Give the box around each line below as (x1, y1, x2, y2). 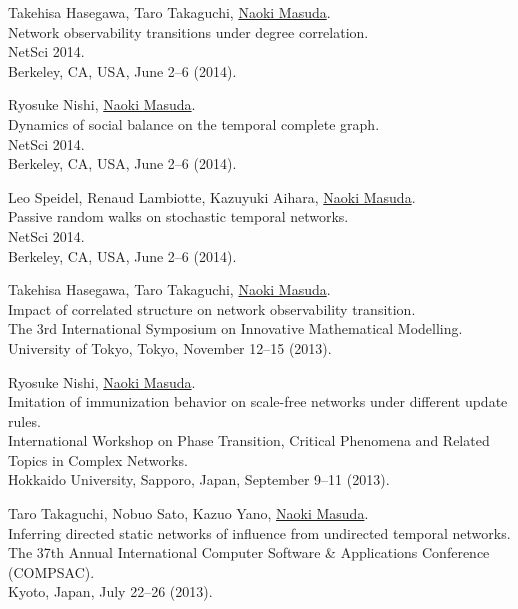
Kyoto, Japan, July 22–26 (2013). (8, 581, 213, 602)
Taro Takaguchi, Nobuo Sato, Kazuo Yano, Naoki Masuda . (8, 503, 369, 524)
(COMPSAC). (8, 561, 95, 582)
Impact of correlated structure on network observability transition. (8, 298, 416, 319)
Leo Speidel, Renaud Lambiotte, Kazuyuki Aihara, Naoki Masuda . (8, 186, 416, 207)
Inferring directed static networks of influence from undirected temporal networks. (8, 522, 511, 543)
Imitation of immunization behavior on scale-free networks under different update (8, 391, 508, 412)
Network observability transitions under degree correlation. (8, 21, 369, 42)
